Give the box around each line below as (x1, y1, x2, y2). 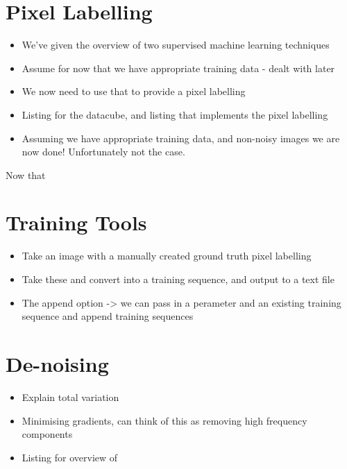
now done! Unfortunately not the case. (22, 144, 185, 159)
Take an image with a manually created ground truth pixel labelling (22, 248, 312, 263)
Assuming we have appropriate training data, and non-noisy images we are (22, 130, 340, 145)
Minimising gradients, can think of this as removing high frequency (22, 413, 307, 427)
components (22, 427, 73, 441)
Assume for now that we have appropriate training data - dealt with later (22, 60, 335, 75)
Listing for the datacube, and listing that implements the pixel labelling (22, 107, 328, 121)
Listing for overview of (22, 450, 118, 464)
